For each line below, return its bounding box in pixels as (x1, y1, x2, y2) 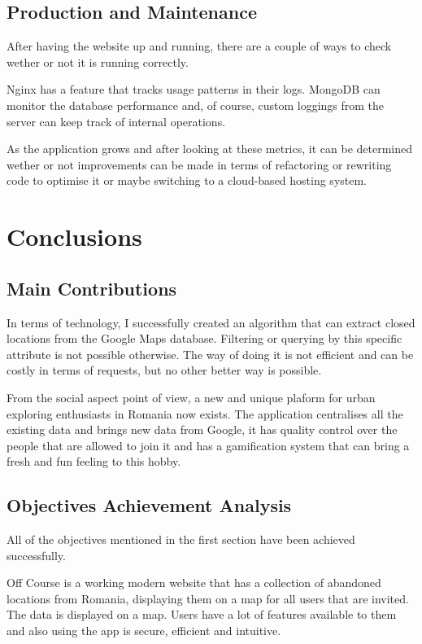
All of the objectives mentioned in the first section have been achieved (7, 531, 355, 548)
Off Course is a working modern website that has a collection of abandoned (7, 574, 381, 591)
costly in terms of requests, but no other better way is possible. (7, 361, 322, 379)
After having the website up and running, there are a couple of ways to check (7, 37, 392, 55)
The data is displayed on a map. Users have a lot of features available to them (7, 606, 397, 623)
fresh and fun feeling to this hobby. (7, 453, 181, 470)
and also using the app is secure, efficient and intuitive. (7, 622, 281, 639)
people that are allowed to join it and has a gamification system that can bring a (7, 436, 410, 453)
